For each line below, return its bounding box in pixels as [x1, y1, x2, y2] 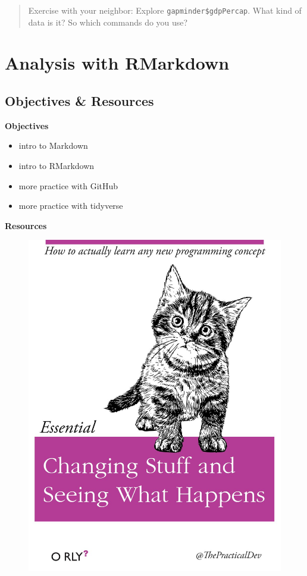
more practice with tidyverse [18, 199, 123, 212]
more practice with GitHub [18, 179, 118, 192]
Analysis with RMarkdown [5, 51, 230, 75]
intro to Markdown [18, 139, 88, 152]
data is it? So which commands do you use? [28, 15, 188, 28]
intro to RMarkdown [18, 159, 95, 172]
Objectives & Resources [5, 92, 154, 110]
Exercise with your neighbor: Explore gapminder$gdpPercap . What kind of [28, 4, 302, 16]
